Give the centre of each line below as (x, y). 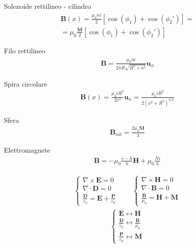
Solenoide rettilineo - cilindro (48, 6)
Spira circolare (26, 83)
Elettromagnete (27, 149)
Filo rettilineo (24, 50)
